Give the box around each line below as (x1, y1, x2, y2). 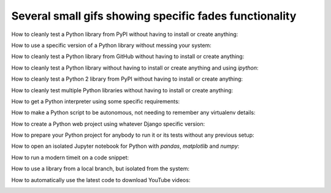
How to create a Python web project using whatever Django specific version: (11, 120, 205, 128)
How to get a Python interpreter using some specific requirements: (11, 98, 180, 105)
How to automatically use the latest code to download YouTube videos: (11, 176, 191, 183)
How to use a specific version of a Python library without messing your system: (11, 42, 211, 49)
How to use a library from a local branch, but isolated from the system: (11, 165, 190, 172)
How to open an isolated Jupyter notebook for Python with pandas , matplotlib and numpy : (11, 142, 240, 150)
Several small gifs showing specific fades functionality (11, 9, 297, 23)
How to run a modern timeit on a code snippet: (11, 153, 129, 161)
